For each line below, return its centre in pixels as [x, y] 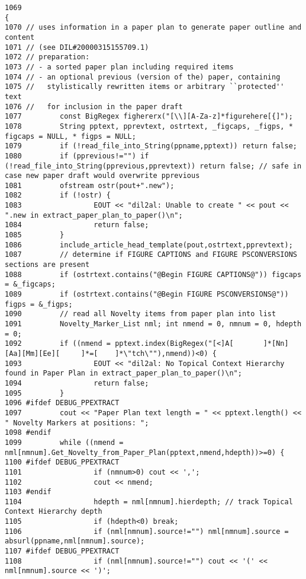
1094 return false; [77, 383]
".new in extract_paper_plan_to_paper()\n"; [94, 215]
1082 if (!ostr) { [58, 195]
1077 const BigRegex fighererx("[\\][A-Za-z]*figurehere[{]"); [149, 117]
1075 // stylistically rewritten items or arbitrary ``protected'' [145, 87]
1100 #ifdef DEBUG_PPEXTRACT [62, 462]
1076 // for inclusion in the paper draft [94, 106]
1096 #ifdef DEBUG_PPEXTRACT [62, 403]
